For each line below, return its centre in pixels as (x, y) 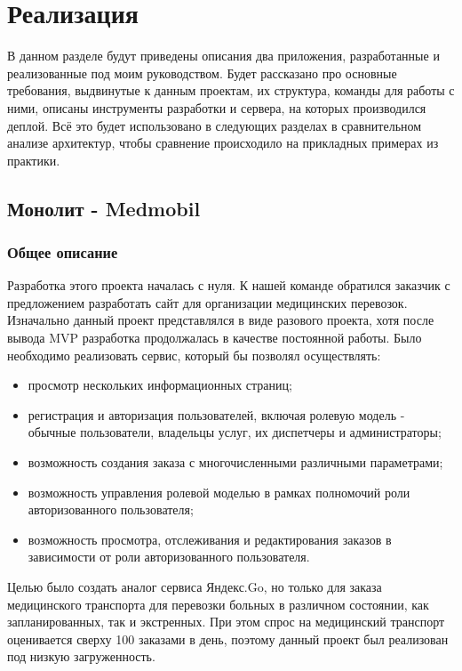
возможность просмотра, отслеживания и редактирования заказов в (210, 539)
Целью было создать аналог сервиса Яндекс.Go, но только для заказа (195, 586)
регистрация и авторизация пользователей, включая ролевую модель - (216, 414)
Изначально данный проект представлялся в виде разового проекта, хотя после (221, 320)
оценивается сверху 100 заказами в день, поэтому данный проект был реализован (228, 639)
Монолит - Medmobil (104, 208)
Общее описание (63, 251)
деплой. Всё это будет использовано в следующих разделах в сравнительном (215, 125)
